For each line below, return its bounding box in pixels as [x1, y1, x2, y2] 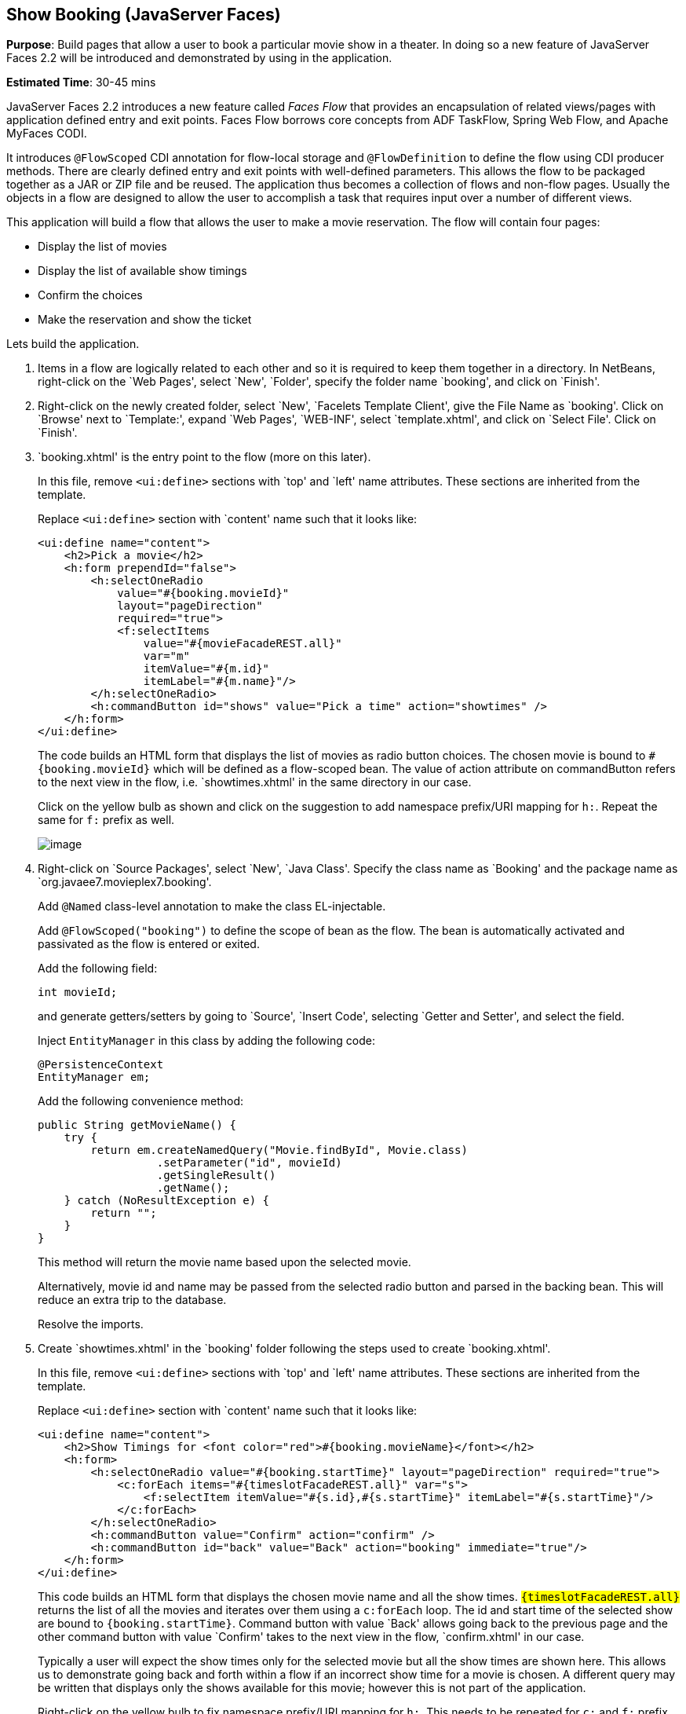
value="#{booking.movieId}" [117, 587, 290, 600]
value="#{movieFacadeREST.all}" [143, 637, 342, 650]
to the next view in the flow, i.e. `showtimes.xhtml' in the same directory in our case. [38, 775, 472, 789]
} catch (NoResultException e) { [64, 1194, 270, 1207]
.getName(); [156, 1181, 230, 1195]
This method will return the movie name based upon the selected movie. [38, 1255, 411, 1269]
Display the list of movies [38, 240, 167, 254]
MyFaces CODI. [6, 126, 87, 141]
